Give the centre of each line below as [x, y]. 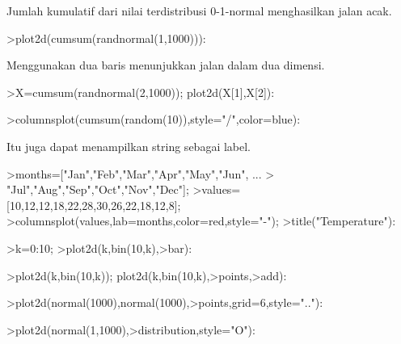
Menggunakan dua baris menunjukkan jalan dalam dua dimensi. [166, 65]
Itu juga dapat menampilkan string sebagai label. [129, 146]
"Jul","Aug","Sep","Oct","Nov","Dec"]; [98, 189]
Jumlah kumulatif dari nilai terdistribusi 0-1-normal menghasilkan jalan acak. [199, 10]
